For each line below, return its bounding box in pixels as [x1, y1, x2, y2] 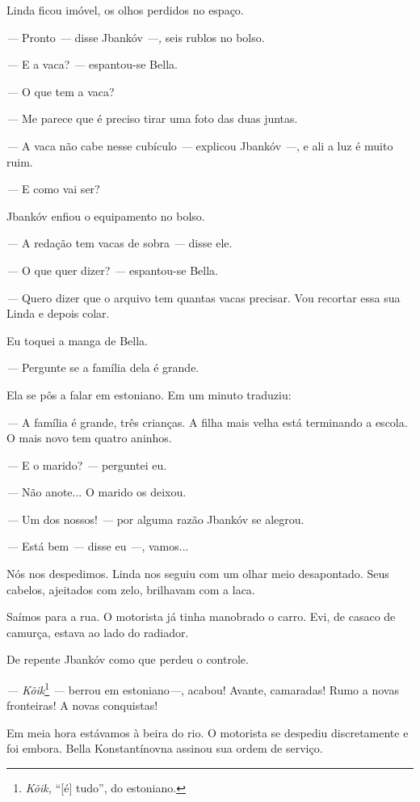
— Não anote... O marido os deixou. [6, 483, 187, 500]
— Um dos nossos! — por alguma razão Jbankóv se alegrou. [6, 510, 304, 527]
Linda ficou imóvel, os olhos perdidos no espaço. [6, 2, 244, 18]
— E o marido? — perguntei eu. [6, 456, 167, 473]
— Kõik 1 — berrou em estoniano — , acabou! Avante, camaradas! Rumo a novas [6, 679, 399, 698]
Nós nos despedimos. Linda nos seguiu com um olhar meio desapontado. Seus [6, 565, 389, 582]
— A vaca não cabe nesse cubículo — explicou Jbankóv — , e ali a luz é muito [6, 137, 393, 154]
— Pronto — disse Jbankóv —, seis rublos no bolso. [6, 28, 265, 45]
